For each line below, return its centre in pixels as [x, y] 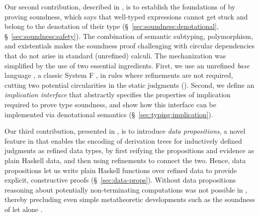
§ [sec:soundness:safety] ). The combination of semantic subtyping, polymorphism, [129, 36]
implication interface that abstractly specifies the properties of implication [118, 95]
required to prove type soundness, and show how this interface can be [110, 104]
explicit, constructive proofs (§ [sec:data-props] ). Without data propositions [120, 180]
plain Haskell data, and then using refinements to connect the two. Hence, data [125, 160]
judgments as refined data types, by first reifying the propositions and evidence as [129, 150]
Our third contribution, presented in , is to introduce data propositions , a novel [125, 131]
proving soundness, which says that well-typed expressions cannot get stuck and [126, 16]
